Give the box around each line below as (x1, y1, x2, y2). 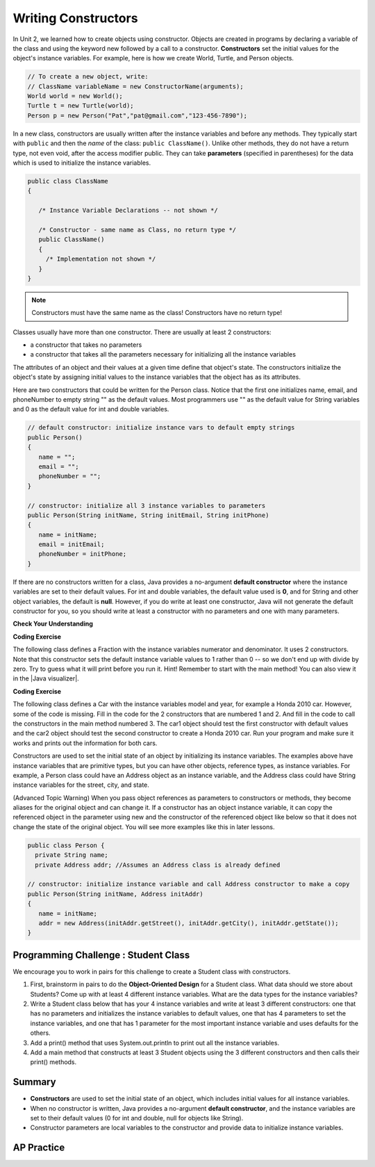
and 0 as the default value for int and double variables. (12, 405, 169, 414)
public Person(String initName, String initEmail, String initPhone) (27, 511, 269, 519)
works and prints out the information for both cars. (12, 739, 158, 747)
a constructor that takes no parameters (30, 341, 142, 349)
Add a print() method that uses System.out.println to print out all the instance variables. (30, 1038, 280, 1047)
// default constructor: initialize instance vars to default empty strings (27, 424, 295, 432)
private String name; (35, 851, 109, 859)
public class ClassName (27, 177, 109, 186)
